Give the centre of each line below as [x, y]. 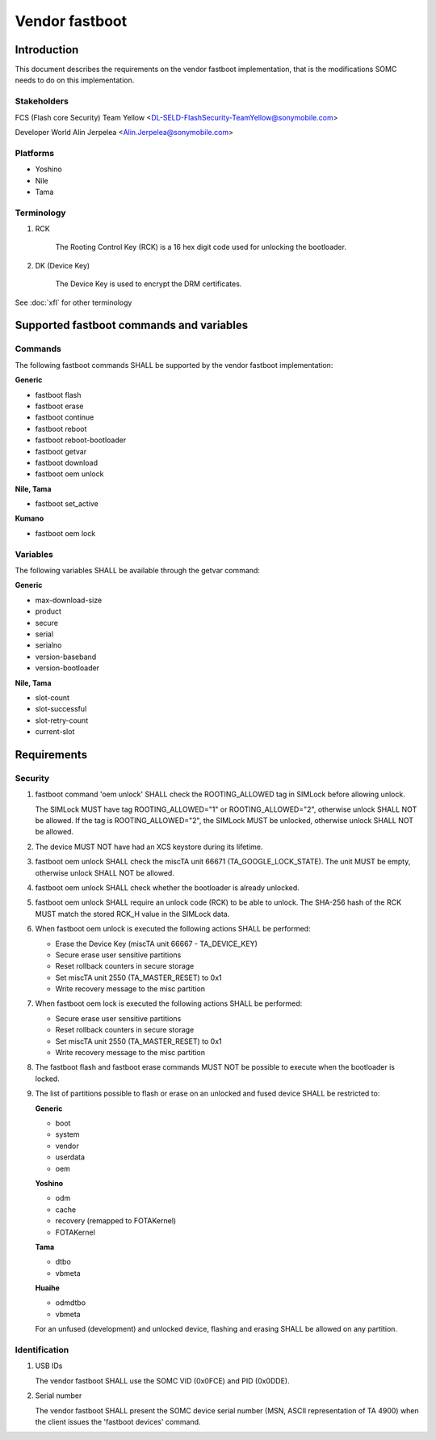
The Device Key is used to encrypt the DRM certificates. [149, 284]
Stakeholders [42, 101]
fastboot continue [65, 417]
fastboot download [67, 462]
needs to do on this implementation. [75, 80]
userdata [70, 1157]
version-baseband [66, 657]
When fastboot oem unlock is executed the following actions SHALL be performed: [173, 929]
